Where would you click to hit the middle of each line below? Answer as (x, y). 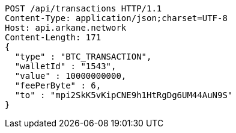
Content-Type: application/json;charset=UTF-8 (116, 18)
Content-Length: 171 (53, 37)
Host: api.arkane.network (66, 28)
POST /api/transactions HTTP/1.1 (83, 8)
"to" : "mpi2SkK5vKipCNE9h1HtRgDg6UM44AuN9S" (124, 95)
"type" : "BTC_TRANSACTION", (83, 57)
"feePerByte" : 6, (58, 85)
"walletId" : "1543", (65, 66)
